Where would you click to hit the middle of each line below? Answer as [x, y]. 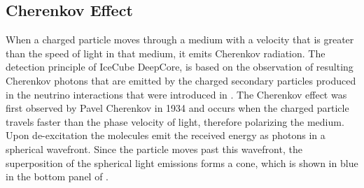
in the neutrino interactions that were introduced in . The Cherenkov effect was [176, 94]
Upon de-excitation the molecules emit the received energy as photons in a [166, 135]
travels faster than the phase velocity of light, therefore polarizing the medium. [175, 121]
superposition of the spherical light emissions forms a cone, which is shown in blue [182, 162]
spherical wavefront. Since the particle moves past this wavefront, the [154, 149]
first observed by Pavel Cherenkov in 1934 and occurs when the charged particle [177, 108]
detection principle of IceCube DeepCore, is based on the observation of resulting [180, 67]
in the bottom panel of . [57, 176]
